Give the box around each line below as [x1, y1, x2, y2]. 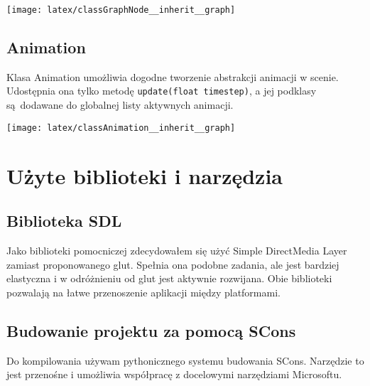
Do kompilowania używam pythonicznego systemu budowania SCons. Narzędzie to [6, 353, 364, 368]
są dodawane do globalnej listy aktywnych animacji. [6, 97, 234, 112]
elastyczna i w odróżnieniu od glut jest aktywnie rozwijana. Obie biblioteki [6, 271, 332, 286]
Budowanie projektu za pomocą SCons [6, 319, 296, 341]
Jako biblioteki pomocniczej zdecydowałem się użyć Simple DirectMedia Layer [6, 242, 347, 257]
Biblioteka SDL [6, 210, 122, 232]
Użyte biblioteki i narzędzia [6, 161, 283, 190]
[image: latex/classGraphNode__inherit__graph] [6, 5, 236, 15]
